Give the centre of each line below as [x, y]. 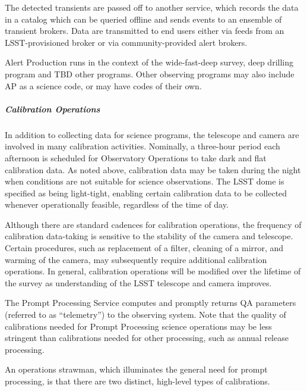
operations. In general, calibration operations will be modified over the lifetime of [153, 271]
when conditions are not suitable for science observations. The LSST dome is [145, 181]
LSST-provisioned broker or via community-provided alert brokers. [126, 42]
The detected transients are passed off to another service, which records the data [152, 7]
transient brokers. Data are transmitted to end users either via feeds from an [145, 31]
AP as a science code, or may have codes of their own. [103, 85]
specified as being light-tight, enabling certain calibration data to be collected [146, 193]
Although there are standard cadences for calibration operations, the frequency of [153, 224]
